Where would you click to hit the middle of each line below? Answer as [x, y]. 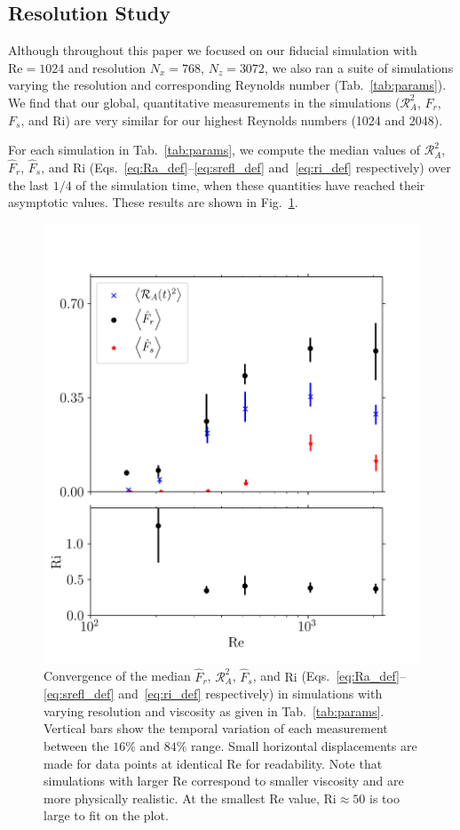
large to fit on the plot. [106, 815]
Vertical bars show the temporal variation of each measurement [216, 728]
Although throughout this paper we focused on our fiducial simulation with [213, 50]
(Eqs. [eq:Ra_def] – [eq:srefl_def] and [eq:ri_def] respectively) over [270, 167]
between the [76, 746]
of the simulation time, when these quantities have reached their [250, 184]
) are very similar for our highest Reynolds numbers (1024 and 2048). [254, 120]
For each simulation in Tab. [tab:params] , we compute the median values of [214, 150]
